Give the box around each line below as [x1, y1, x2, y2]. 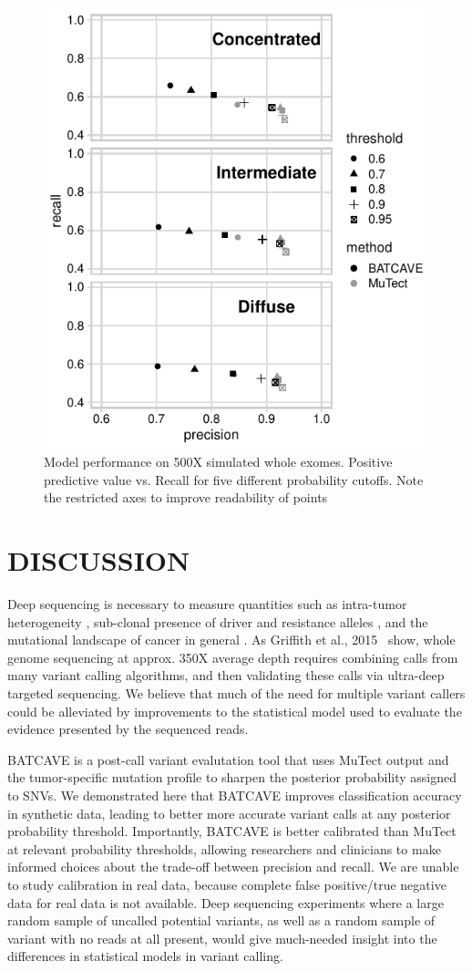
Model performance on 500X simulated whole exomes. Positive [44, 452, 393, 471]
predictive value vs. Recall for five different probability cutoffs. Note [44, 470, 424, 489]
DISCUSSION [7, 542, 190, 579]
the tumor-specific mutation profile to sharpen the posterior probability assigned [7, 768, 457, 787]
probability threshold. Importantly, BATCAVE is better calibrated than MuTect [7, 821, 457, 841]
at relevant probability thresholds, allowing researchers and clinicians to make [7, 839, 441, 858]
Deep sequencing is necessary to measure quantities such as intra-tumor [7, 594, 407, 614]
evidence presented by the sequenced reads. [7, 719, 249, 739]
